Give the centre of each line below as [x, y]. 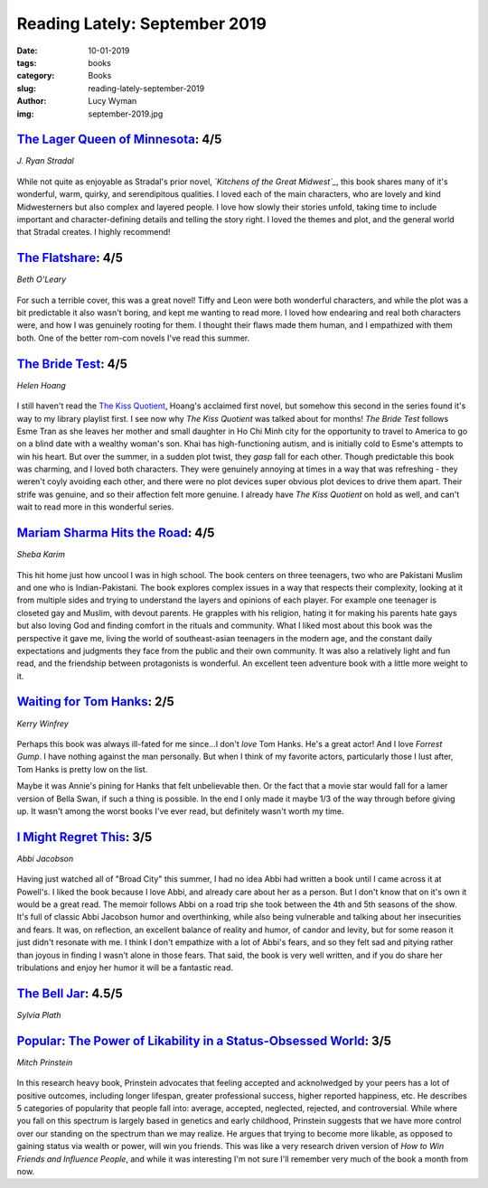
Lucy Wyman [113, 101]
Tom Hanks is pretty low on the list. [82, 769]
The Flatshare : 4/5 [70, 258]
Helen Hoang [42, 385]
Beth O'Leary [42, 279]
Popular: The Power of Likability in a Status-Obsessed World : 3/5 [204, 1040]
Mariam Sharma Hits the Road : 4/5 [116, 533]
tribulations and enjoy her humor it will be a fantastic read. [125, 968]
